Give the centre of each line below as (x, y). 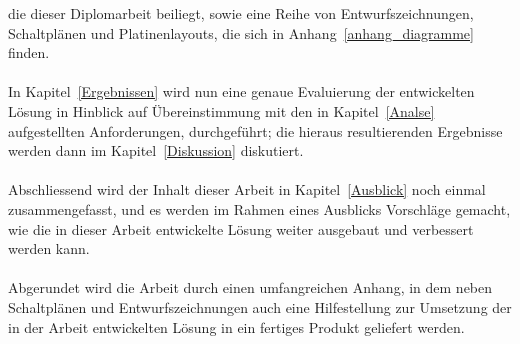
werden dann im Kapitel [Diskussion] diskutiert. (156, 150)
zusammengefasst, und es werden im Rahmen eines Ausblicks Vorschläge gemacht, (259, 208)
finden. (29, 52)
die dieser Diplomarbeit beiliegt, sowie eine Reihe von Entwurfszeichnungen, (241, 13)
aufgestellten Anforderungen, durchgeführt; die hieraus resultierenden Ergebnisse (255, 130)
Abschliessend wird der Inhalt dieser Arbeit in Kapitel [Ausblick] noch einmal (247, 189)
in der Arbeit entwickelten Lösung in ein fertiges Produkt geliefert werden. (236, 326)
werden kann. (49, 248)
